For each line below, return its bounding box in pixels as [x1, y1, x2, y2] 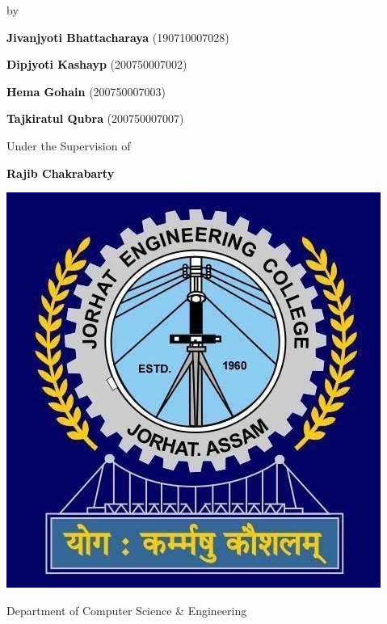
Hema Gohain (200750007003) [6, 82, 166, 99]
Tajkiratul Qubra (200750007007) [6, 110, 184, 127]
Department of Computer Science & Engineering [6, 601, 247, 618]
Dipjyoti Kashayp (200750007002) [6, 56, 187, 73]
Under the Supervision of [6, 137, 131, 154]
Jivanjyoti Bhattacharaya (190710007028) [6, 28, 229, 45]
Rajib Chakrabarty [6, 164, 115, 181]
